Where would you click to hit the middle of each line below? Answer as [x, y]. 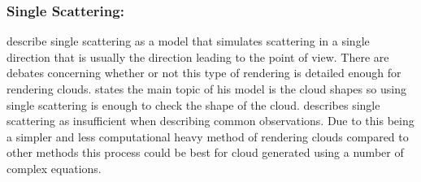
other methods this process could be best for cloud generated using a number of [205, 152]
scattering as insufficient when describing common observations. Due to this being [210, 121]
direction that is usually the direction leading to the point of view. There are [198, 56]
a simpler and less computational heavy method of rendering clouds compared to [208, 136]
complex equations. [54, 168]
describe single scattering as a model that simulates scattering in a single [188, 41]
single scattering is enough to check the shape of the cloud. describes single [193, 104]
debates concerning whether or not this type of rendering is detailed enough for [204, 73]
